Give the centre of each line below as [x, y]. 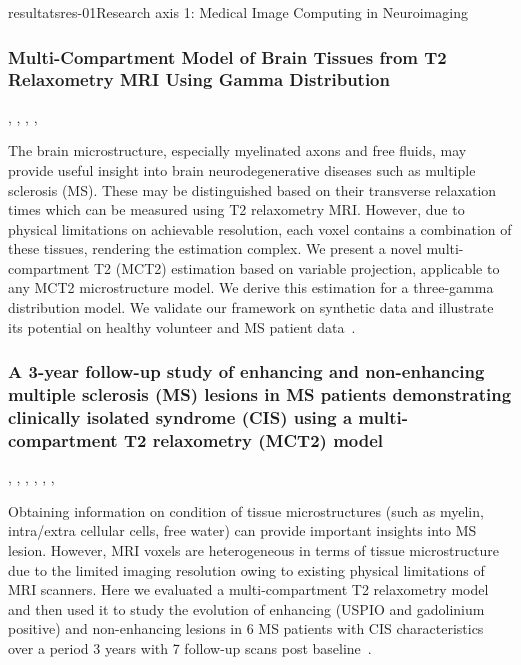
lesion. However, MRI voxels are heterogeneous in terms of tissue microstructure [253, 550]
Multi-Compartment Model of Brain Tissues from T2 [227, 56]
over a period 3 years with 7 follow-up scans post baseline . [190, 648]
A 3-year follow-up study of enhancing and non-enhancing [246, 371]
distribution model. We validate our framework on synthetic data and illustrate [251, 307]
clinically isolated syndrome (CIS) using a [180, 417]
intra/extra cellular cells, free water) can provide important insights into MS [242, 530]
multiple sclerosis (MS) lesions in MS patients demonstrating [260, 394]
